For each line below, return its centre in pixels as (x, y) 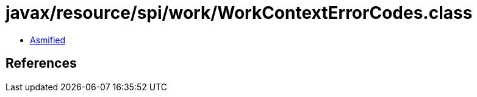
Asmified (48, 40)
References (41, 63)
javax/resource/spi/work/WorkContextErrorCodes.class (239, 13)
